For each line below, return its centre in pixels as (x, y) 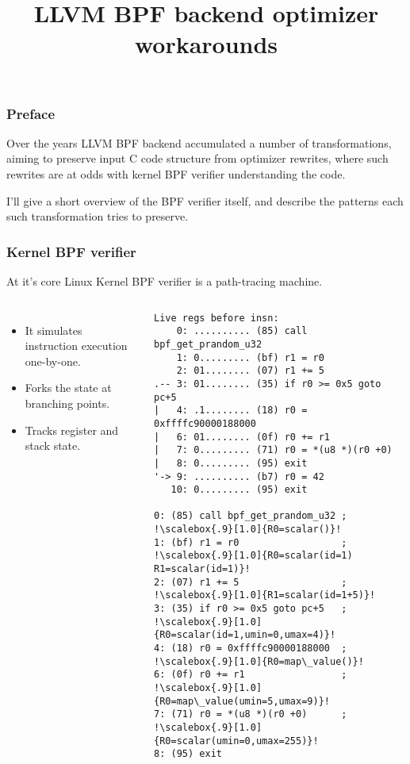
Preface (31, 113)
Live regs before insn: (216, 318)
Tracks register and (72, 430)
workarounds (206, 44)
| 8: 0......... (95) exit (231, 463)
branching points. (67, 403)
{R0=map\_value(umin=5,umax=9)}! (242, 701)
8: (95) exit (188, 754)
